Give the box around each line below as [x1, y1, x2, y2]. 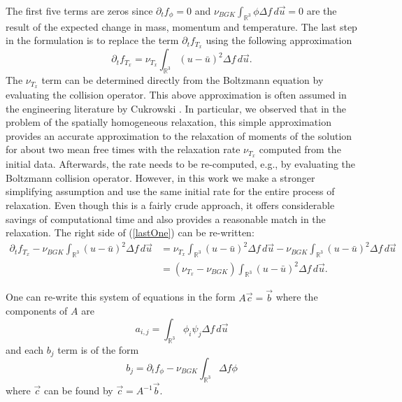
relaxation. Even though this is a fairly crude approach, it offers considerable [6, 197, 335, 212]
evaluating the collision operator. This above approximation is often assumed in [6, 87, 347, 101]
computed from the [259, 142, 341, 157]
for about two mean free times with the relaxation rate [6, 142, 241, 157]
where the [275, 289, 318, 304]
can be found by [43, 383, 113, 398]
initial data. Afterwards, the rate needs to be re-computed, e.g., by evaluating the [6, 157, 356, 171]
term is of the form [57, 342, 139, 357]
